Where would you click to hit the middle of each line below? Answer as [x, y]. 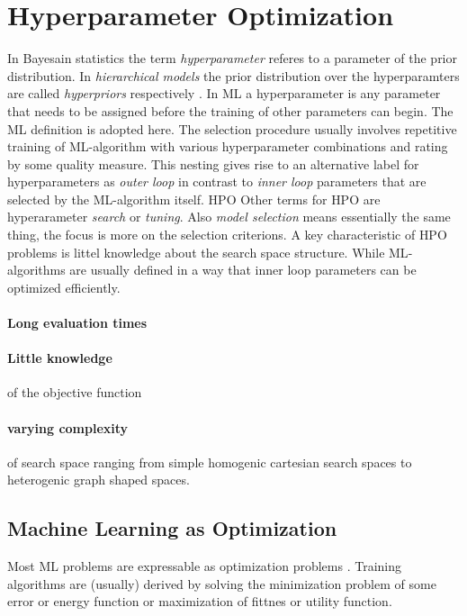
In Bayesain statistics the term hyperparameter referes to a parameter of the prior [232, 58]
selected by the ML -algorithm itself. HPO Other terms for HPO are [194, 199]
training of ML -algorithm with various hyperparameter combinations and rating [228, 146]
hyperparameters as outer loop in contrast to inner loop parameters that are [217, 181]
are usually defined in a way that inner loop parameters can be [243, 270]
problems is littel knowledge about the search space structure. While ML [208, 252]
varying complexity [68, 427]
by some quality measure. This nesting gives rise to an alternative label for [213, 163]
